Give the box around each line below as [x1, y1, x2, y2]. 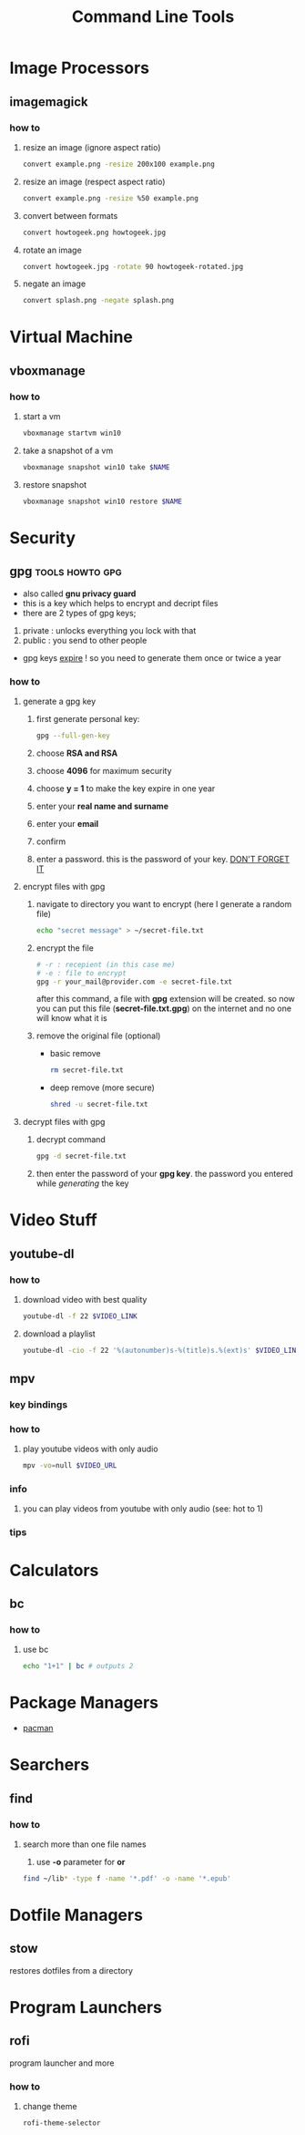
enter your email [36, 818, 99, 829]
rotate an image [22, 244, 82, 255]
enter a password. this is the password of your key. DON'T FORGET [36, 853, 290, 864]
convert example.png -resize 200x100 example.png [22, 160, 216, 169]
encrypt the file [36, 942, 94, 954]
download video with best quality [22, 1294, 147, 1305]
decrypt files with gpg [22, 1117, 106, 1128]
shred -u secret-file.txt [49, 1100, 148, 1109]
